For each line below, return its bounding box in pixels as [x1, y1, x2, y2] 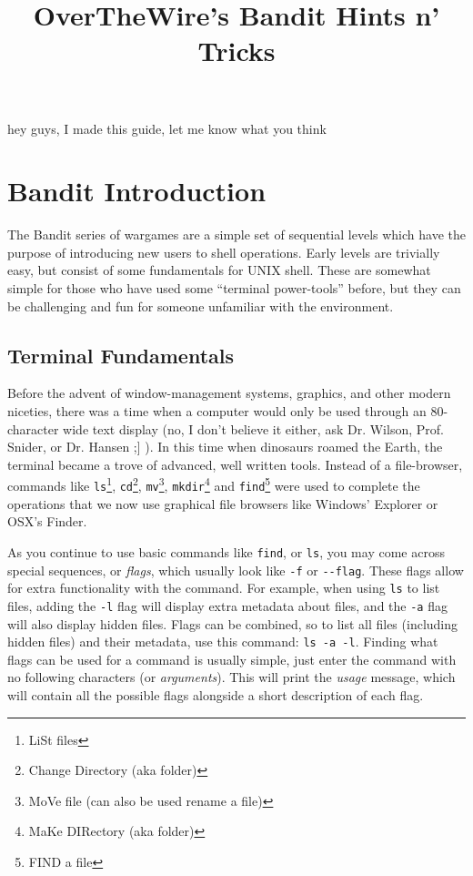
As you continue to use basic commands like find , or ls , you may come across [7, 542, 445, 561]
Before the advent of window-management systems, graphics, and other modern [7, 383, 451, 402]
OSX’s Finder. [7, 512, 87, 531]
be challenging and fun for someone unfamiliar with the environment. [7, 296, 394, 315]
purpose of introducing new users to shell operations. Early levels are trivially [7, 242, 440, 261]
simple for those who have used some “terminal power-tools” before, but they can [7, 279, 461, 298]
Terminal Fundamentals [7, 341, 234, 369]
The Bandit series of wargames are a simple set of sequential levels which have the [7, 225, 466, 244]
